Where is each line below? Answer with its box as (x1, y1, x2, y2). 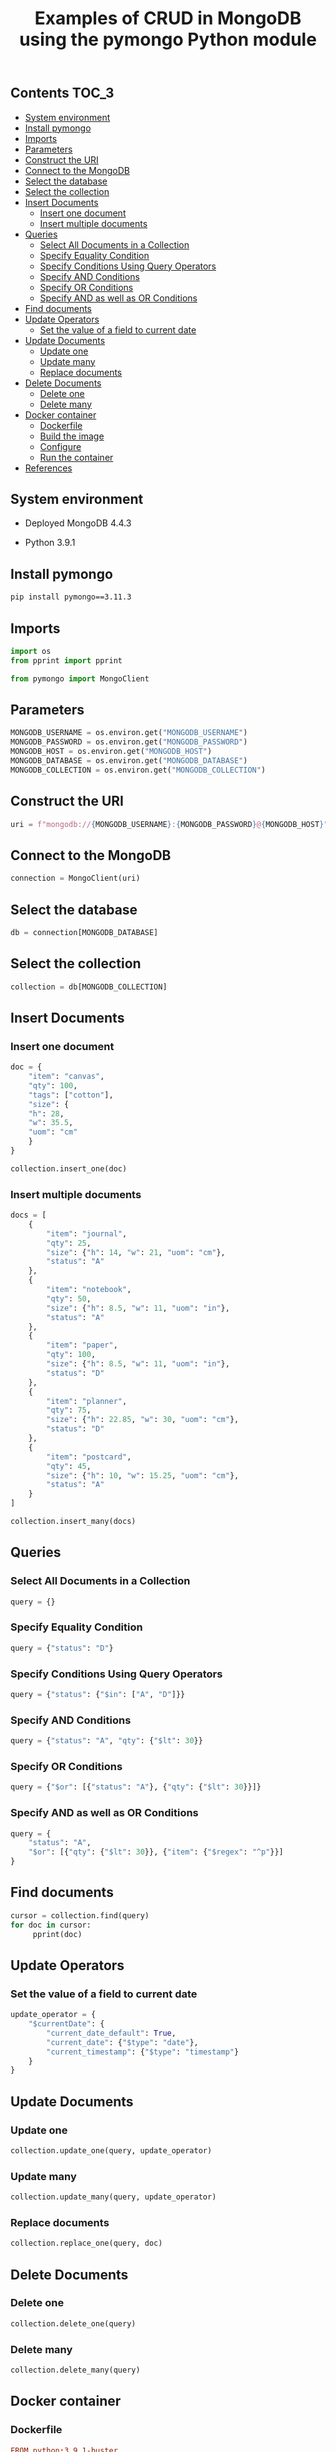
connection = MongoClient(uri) (10, 873, 141, 884)
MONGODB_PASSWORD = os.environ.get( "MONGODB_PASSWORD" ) (10, 737, 248, 747)
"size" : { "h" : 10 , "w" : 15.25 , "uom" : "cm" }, (46, 1470, 240, 1481)
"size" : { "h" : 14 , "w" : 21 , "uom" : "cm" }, (46, 1247, 226, 1257)
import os (10, 646, 52, 656)
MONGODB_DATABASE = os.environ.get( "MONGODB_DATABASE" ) (10, 755, 248, 766)
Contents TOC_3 (10, 85, 115, 102)
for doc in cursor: (10, 1920, 92, 1930)
